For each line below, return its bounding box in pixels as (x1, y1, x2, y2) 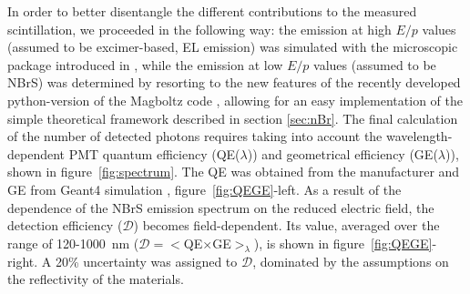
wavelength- (385, 127, 453, 146)
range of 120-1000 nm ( (7, 233, 139, 252)
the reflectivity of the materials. (7, 269, 184, 289)
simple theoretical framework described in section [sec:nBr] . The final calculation (7, 108, 458, 127)
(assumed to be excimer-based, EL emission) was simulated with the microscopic (7, 37, 458, 56)
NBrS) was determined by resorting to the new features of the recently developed (7, 73, 461, 92)
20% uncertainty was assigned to (55, 251, 238, 270)
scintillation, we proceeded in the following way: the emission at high (7, 19, 392, 38)
